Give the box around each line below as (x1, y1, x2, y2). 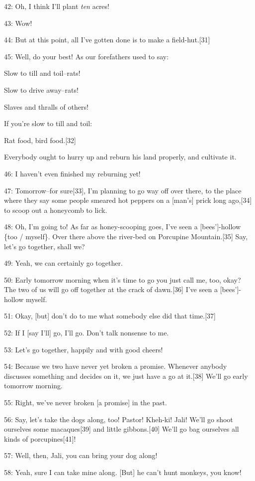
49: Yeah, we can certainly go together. (4, 258, 123, 268)
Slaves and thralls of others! (4, 101, 88, 112)
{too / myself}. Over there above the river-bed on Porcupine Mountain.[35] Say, (4, 231, 248, 241)
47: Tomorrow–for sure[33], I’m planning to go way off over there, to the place (4, 185, 242, 195)
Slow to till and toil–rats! (4, 68, 81, 78)
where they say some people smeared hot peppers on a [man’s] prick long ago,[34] (4, 195, 252, 205)
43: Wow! (4, 17, 32, 28)
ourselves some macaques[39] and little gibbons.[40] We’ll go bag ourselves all (4, 424, 239, 434)
